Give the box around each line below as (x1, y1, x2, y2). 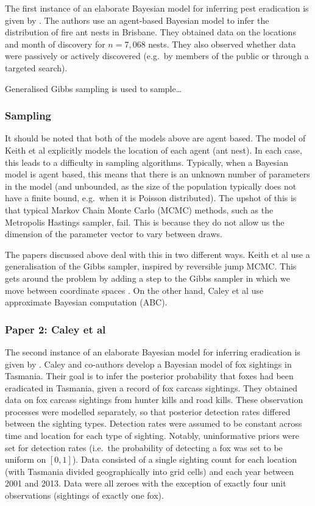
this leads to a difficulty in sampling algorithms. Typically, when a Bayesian (5, 155, 288, 168)
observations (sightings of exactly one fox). (5, 489, 164, 502)
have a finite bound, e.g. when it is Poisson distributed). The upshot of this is (5, 191, 297, 204)
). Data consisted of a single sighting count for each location (72, 453, 297, 466)
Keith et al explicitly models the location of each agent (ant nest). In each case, (5, 143, 302, 156)
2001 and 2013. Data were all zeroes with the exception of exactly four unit (5, 477, 286, 490)
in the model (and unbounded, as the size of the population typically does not (5, 179, 297, 192)
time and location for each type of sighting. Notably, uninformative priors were (5, 429, 299, 442)
